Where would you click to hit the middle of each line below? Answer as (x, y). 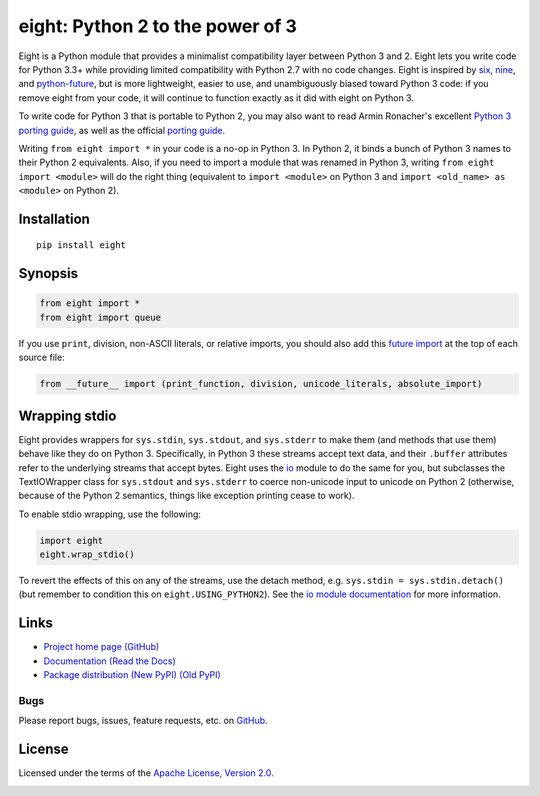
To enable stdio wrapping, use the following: (110, 514)
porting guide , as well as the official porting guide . (122, 130)
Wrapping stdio (67, 415)
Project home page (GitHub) (101, 647)
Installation (54, 218)
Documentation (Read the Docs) (110, 661)
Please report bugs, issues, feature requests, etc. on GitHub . (143, 721)
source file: (41, 357)
